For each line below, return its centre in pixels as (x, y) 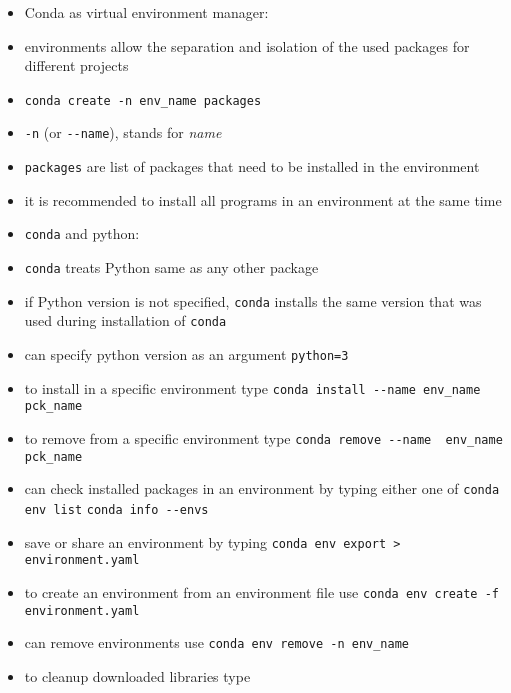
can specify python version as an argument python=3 (186, 353)
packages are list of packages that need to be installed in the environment (252, 166)
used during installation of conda (125, 320)
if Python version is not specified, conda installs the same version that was (253, 300)
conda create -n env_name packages (143, 100)
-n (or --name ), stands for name (123, 132)
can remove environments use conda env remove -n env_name (216, 642)
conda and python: (82, 233)
